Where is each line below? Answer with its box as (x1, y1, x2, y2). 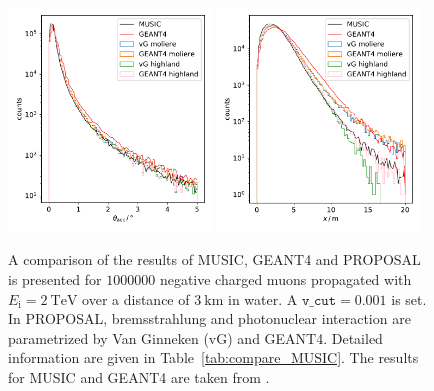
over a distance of (82, 288, 190, 309)
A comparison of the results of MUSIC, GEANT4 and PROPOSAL (8, 249, 421, 270)
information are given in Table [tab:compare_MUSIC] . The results (8, 347, 419, 368)
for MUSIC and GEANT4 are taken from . (8, 367, 270, 388)
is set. (391, 288, 427, 309)
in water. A (228, 288, 298, 309)
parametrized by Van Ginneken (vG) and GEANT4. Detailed (8, 327, 383, 348)
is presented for (8, 269, 102, 290)
